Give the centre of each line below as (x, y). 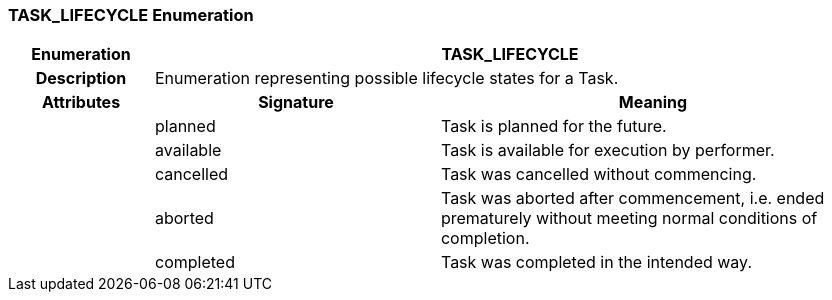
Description (81, 78)
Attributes (81, 102)
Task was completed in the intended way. (596, 262)
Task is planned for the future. (553, 126)
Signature (296, 102)
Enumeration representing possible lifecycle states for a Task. (386, 78)
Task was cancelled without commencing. (598, 174)
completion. (485, 238)
